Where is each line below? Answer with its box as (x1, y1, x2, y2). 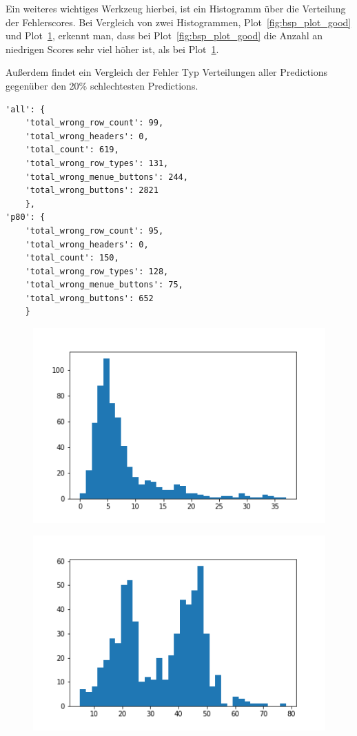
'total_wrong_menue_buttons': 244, (25, 172, 188, 182)
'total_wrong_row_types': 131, (25, 158, 169, 168)
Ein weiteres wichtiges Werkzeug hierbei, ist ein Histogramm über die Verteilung (6, 1, 346, 15)
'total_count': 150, (25, 253, 119, 263)
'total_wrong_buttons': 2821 (25, 185, 159, 196)
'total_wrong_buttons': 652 (25, 293, 154, 303)
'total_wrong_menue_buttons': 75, (25, 280, 183, 290)
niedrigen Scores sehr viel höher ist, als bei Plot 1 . (6, 41, 219, 56)
